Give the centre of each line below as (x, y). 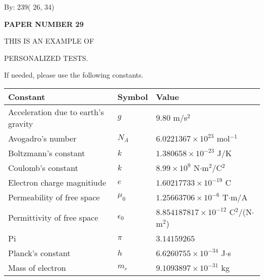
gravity (21, 123)
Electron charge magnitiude (57, 182)
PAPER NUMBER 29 (44, 24)
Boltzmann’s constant (47, 153)
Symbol (133, 96)
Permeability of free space (54, 197)
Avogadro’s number (42, 138)
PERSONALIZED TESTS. (46, 58)
